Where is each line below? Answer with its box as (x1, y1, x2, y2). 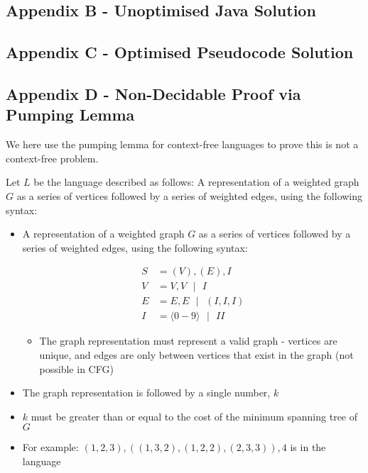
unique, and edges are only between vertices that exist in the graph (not (39, 347, 354, 362)
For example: (22, 440, 79, 455)
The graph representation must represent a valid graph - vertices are (39, 333, 337, 348)
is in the (290, 440, 326, 455)
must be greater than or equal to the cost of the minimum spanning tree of (31, 408, 358, 423)
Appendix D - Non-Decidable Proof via (6, 82, 301, 104)
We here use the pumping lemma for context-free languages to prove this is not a (6, 137, 359, 152)
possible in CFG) (39, 361, 114, 376)
